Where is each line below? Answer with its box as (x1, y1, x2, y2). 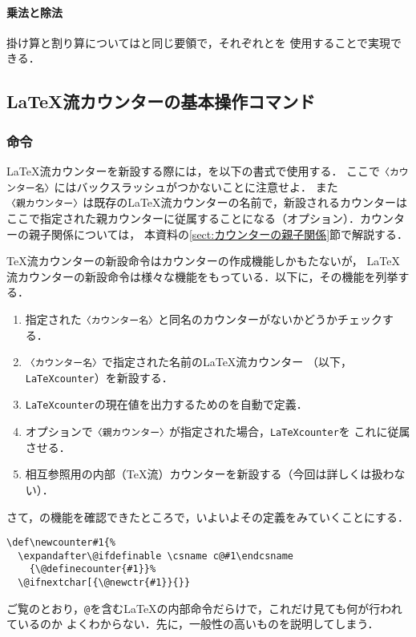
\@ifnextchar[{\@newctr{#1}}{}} (18, 577, 191, 589)
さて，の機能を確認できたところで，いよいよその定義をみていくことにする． (6, 508, 410, 525)
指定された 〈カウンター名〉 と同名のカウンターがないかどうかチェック (25, 310, 382, 327)
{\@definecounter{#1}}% (29, 563, 156, 575)
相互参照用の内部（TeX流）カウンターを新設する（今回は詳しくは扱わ (25, 466, 394, 482)
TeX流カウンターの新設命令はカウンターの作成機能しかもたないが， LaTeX (6, 252, 400, 269)
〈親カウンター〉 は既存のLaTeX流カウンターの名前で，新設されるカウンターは (6, 194, 407, 211)
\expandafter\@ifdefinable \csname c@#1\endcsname (18, 550, 293, 562)
